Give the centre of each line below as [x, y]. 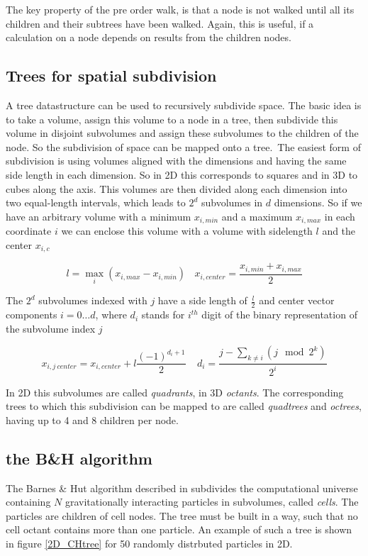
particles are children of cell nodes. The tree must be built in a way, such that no [182, 515]
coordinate [29, 231]
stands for [163, 315]
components [32, 315]
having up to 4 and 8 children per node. [92, 419]
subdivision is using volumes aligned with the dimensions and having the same [176, 161]
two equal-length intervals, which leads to [96, 202]
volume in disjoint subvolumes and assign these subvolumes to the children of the [182, 133]
